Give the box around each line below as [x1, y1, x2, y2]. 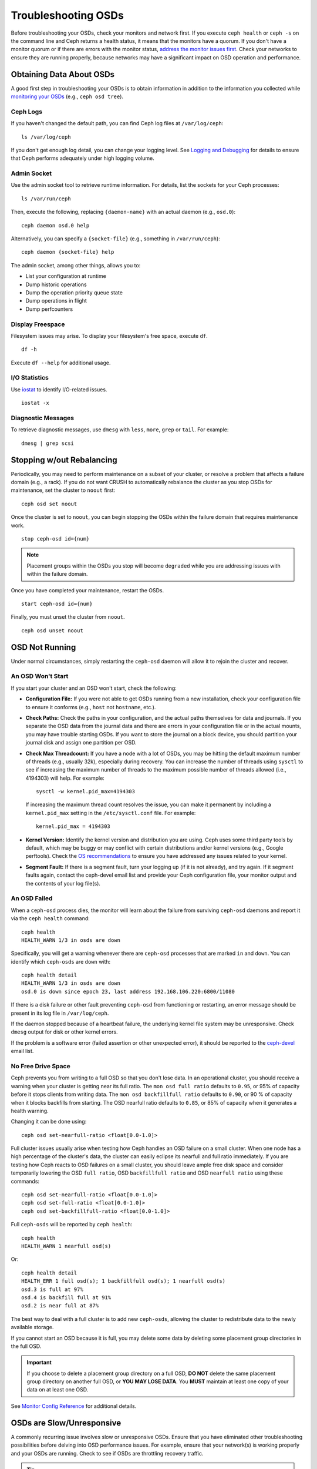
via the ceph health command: [11, 915, 90, 922]
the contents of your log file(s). [25, 880, 101, 887]
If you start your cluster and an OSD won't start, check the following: [11, 685, 177, 692]
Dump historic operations [25, 281, 87, 288]
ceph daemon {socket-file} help [21, 249, 114, 256]
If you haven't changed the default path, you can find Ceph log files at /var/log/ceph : [11, 120, 224, 127]
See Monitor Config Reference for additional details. [11, 1402, 137, 1410]
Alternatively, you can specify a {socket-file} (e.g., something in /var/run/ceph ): [11, 235, 220, 242]
